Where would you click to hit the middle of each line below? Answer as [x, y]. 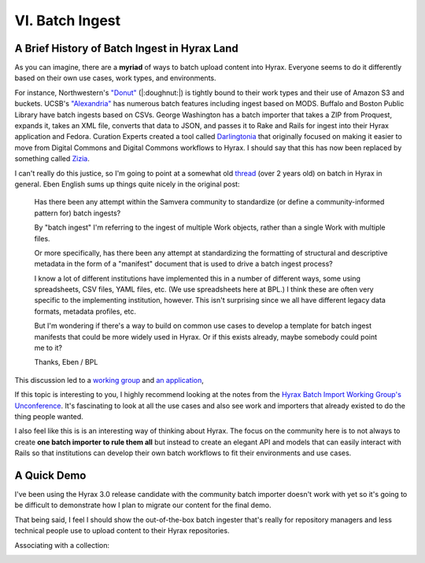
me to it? [48, 348]
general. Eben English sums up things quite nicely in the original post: [127, 184]
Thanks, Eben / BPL [66, 362]
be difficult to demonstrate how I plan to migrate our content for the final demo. [143, 505]
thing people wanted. [49, 416]
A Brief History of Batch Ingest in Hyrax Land [127, 48]
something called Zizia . [52, 159]
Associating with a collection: [62, 545]
